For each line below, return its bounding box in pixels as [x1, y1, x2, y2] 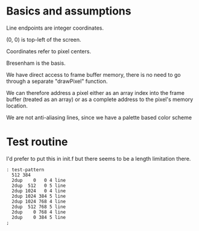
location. [6, 102, 28, 109]
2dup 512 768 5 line [11, 204, 66, 210]
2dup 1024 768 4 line [11, 198, 66, 204]
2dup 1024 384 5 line [11, 193, 66, 199]
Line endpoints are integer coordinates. [6, 24, 104, 31]
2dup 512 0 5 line [11, 183, 66, 189]
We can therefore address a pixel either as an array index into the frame [6, 89, 185, 96]
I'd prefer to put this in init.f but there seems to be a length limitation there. [6, 155, 191, 162]
